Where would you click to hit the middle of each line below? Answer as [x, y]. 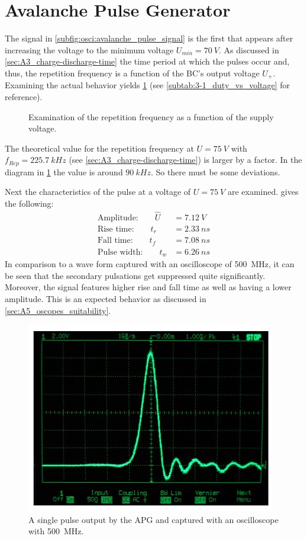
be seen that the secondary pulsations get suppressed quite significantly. [135, 275]
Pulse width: [120, 252]
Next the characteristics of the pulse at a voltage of [98, 192]
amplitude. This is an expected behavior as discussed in [106, 299]
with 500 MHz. [56, 531]
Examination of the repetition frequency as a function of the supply [151, 116]
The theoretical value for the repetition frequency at [99, 148]
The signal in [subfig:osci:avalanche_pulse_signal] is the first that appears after [149, 38]
